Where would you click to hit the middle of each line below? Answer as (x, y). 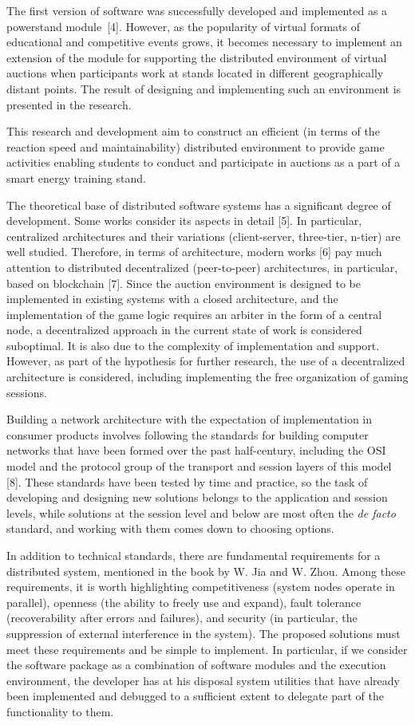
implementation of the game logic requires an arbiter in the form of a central (194, 314)
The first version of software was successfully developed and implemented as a (197, 10)
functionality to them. (60, 711)
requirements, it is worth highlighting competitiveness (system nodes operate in (201, 587)
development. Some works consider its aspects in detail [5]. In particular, (184, 221)
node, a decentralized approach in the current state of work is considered (184, 330)
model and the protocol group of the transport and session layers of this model (199, 466)
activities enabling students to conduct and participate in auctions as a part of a (204, 162)
